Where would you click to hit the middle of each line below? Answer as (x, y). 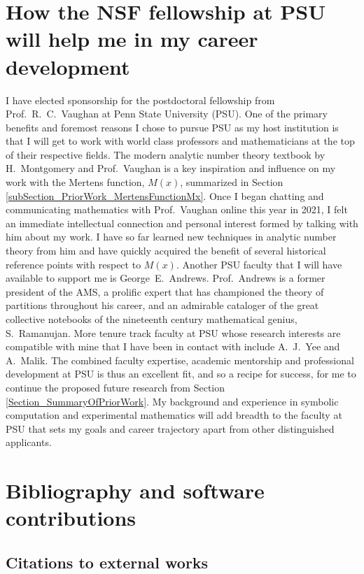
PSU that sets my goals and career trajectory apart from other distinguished (170, 428)
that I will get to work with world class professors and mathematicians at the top (180, 141)
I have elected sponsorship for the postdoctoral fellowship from (140, 100)
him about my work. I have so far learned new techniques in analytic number (171, 237)
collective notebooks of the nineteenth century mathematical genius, (152, 319)
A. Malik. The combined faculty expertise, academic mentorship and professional (180, 360)
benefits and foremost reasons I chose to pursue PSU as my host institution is (172, 127)
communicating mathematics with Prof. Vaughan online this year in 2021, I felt (177, 209)
